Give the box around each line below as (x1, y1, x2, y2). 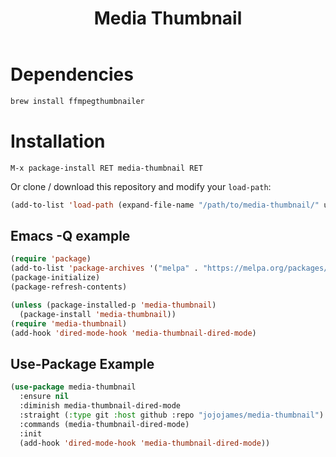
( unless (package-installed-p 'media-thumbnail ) (10, 300, 217, 310)
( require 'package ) (10, 254, 92, 264)
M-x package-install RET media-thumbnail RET (10, 163, 203, 173)
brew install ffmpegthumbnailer (10, 96, 145, 106)
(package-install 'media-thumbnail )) (19, 309, 177, 319)
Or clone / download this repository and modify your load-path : (10, 180, 272, 192)
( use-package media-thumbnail (10, 382, 137, 392)
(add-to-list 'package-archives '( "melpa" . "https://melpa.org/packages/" (10, 263, 333, 274)
